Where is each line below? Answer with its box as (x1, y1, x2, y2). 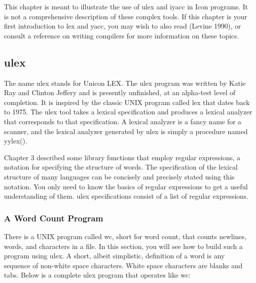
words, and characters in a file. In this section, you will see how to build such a (4, 241, 243, 251)
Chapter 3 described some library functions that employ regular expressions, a (4, 152, 241, 162)
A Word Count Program (4, 212, 104, 224)
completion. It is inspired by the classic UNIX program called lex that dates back (4, 97, 250, 107)
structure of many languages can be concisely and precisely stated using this (4, 171, 235, 181)
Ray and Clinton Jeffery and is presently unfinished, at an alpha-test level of (4, 87, 236, 98)
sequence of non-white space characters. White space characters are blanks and (4, 260, 243, 270)
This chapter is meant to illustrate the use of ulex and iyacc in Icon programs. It (4, 1, 248, 11)
